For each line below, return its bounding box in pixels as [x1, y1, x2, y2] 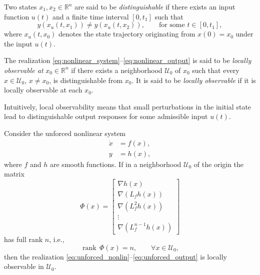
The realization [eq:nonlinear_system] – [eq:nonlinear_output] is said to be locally [4, 55, 251, 65]
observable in [4, 261, 44, 271]
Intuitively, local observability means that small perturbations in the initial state [4, 101, 251, 111]
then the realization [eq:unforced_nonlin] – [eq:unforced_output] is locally [4, 251, 227, 261]
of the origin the [193, 158, 244, 169]
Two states [4, 1, 37, 11]
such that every [192, 64, 239, 75]
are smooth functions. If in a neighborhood [50, 158, 181, 169]
